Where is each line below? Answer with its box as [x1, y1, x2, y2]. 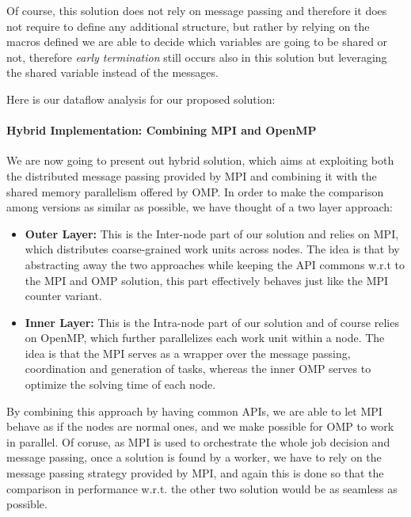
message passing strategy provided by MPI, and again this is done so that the [6, 465, 384, 481]
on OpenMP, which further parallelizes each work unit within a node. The [25, 329, 385, 346]
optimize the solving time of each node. [25, 376, 216, 393]
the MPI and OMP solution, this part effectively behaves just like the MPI [25, 272, 389, 288]
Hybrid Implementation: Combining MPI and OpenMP [6, 122, 317, 139]
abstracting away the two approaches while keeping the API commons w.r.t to [25, 256, 405, 272]
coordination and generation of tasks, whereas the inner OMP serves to [25, 360, 371, 377]
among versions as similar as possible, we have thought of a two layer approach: [6, 199, 393, 215]
